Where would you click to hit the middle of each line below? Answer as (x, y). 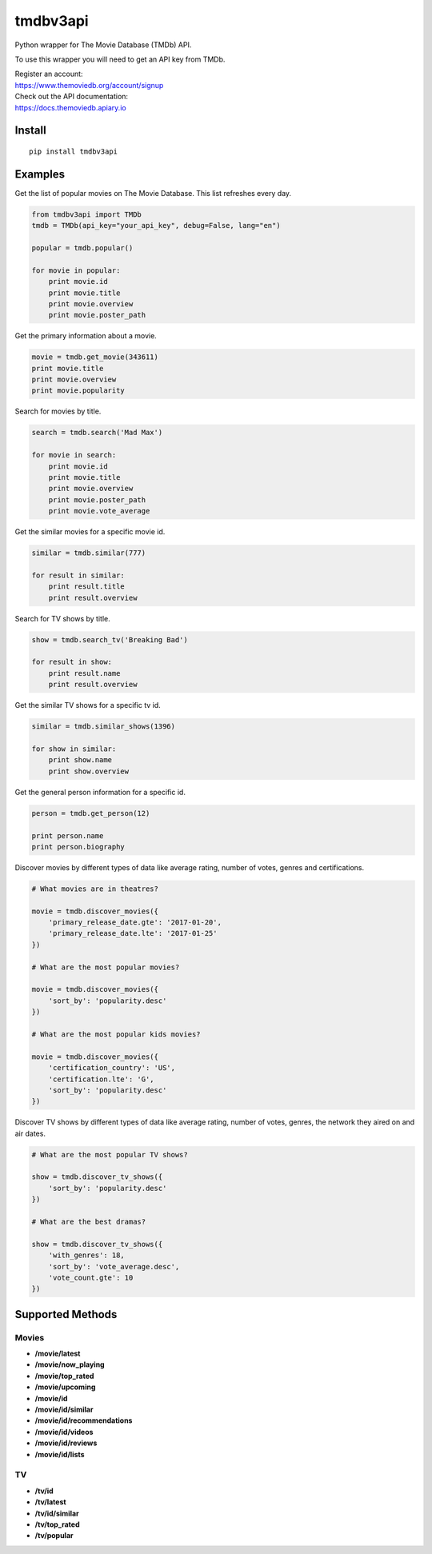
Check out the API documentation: (71, 97)
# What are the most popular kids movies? (116, 1034)
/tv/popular (54, 1536)
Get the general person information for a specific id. (100, 792)
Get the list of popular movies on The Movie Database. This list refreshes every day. (153, 193)
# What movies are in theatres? (95, 889)
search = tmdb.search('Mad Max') (97, 433)
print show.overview (89, 771)
